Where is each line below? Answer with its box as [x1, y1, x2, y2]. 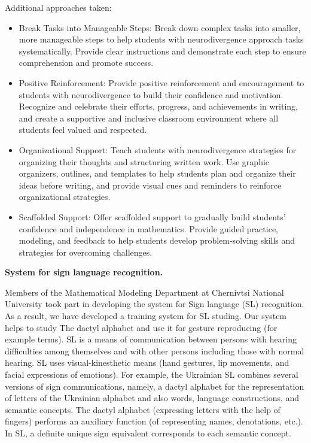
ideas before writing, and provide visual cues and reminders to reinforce [19, 178, 282, 191]
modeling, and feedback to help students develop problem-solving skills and [19, 234, 295, 247]
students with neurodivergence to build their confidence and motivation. [19, 88, 283, 101]
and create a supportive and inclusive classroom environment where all [19, 111, 279, 124]
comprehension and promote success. [19, 56, 154, 69]
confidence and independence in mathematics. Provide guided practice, [19, 222, 278, 235]
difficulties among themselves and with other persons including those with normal [5, 344, 304, 357]
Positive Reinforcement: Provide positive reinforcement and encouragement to [19, 76, 304, 89]
